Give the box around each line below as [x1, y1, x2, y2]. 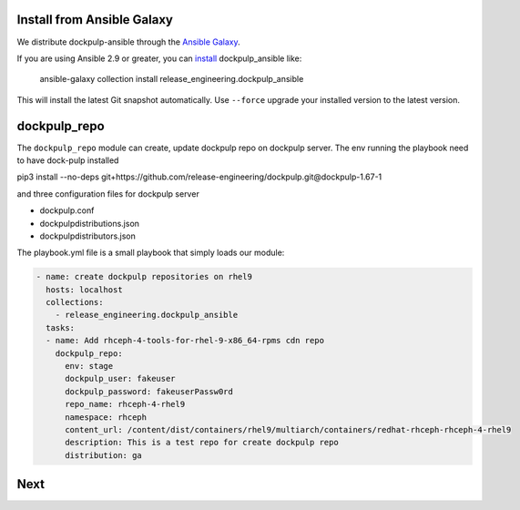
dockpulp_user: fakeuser [65, 373, 177, 384]
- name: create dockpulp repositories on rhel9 [36, 271, 252, 282]
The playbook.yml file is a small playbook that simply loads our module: [16, 247, 285, 259]
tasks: [46, 322, 76, 332]
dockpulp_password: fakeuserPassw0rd [65, 386, 234, 396]
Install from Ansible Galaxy [16, 12, 173, 27]
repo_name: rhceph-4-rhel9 [65, 399, 186, 410]
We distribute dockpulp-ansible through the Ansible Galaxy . [16, 36, 240, 47]
